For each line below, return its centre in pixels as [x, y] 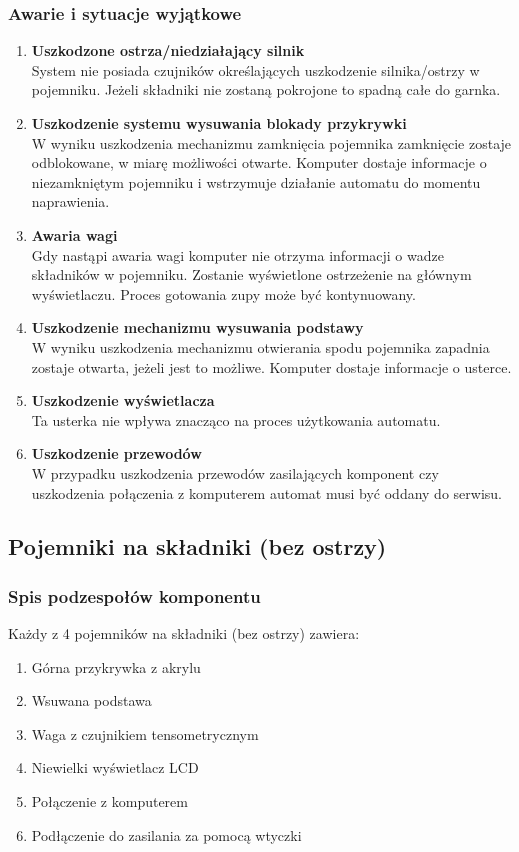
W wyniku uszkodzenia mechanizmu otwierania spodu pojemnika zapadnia [260, 346]
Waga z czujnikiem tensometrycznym [145, 733]
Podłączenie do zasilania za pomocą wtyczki [166, 834]
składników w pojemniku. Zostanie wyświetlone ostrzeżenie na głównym [251, 274]
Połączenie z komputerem [109, 801]
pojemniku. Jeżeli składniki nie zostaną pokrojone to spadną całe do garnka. [266, 89]
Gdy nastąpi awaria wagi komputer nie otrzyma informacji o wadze [237, 254]
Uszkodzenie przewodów [116, 453]
